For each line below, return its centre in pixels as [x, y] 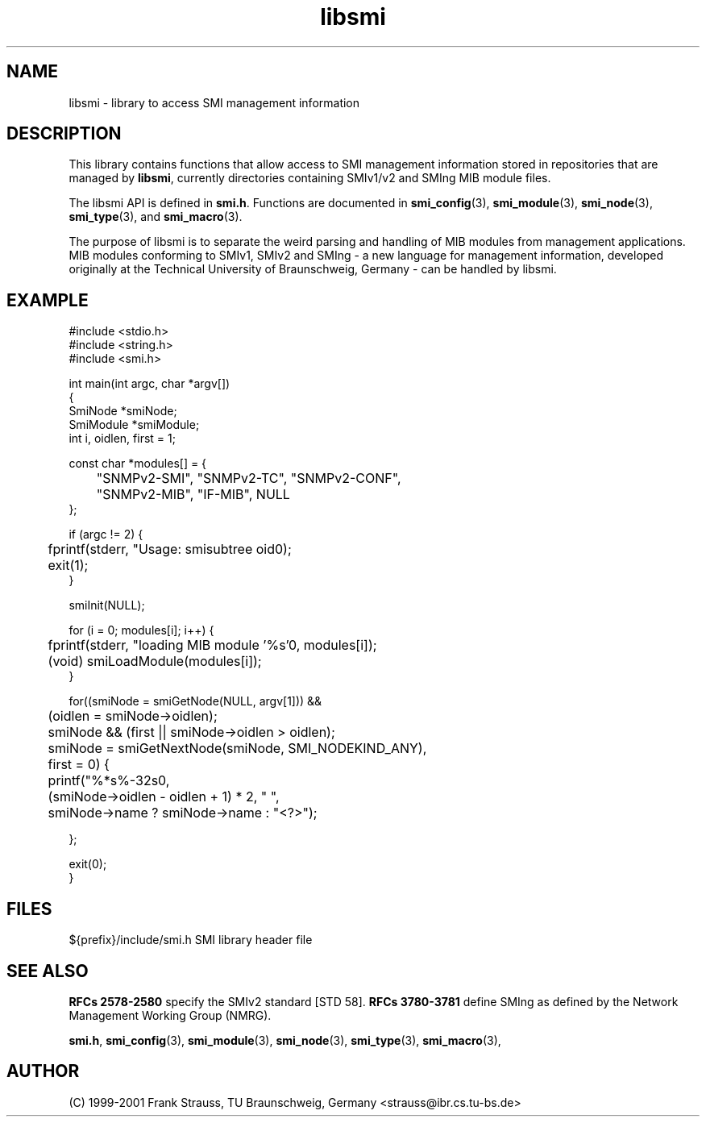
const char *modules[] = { [138, 464]
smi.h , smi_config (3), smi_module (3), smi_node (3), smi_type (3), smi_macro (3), [285, 1040]
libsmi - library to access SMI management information [214, 102]
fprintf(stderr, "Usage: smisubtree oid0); [170, 549]
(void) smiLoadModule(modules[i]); [155, 661]
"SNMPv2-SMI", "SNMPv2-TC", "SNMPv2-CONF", [249, 478]
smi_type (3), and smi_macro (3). [156, 217]
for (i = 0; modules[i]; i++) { [141, 630]
